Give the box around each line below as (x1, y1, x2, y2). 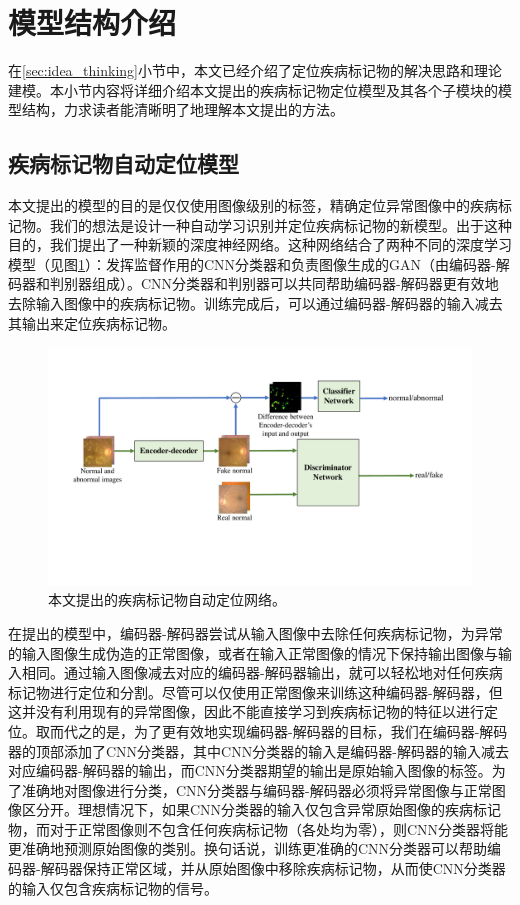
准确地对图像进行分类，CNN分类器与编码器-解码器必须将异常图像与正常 (21, 779, 492, 800)
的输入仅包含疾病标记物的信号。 (8, 877, 218, 898)
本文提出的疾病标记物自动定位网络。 (48, 589, 286, 610)
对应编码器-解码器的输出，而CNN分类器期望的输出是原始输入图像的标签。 (8, 760, 492, 781)
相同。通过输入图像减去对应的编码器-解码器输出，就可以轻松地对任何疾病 (21, 662, 503, 683)
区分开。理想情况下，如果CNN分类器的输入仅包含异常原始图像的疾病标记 (21, 799, 502, 820)
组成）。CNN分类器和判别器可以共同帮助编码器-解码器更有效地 (91, 273, 499, 294)
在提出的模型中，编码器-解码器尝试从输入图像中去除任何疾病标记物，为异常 (8, 622, 503, 643)
